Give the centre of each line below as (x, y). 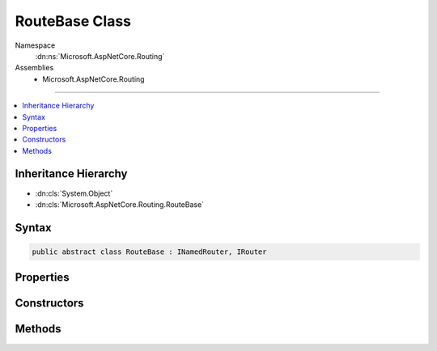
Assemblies (34, 68)
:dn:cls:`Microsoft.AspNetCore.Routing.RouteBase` (120, 204)
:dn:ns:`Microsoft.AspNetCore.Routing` (100, 56)
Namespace (35, 45)
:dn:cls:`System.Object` (74, 193)
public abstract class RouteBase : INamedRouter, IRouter (149, 252)
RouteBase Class (73, 21)
